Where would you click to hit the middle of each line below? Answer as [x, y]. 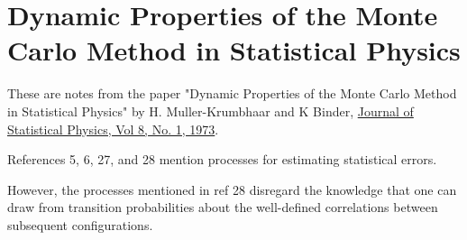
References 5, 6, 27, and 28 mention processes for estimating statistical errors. [222, 159]
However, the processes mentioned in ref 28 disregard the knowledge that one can [232, 189]
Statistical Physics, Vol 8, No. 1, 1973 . [113, 129]
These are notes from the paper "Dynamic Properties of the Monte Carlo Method [232, 93]
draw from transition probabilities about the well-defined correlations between [223, 207]
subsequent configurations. [80, 224]
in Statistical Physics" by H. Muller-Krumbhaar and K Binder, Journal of [211, 111]
